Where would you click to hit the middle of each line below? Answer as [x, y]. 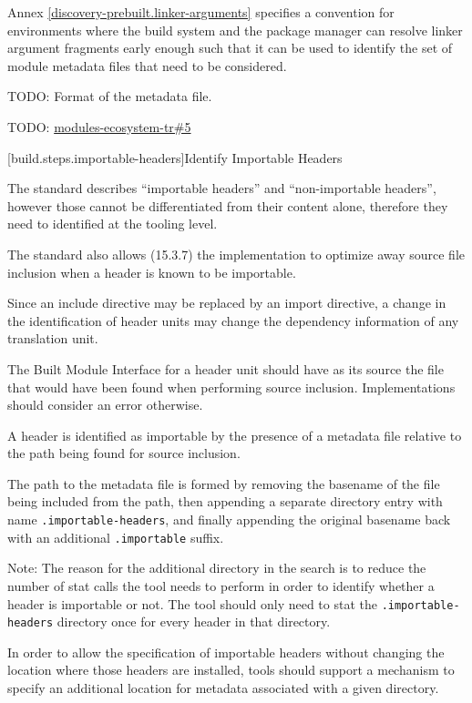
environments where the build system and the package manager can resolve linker [235, 30]
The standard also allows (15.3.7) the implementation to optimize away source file [236, 254]
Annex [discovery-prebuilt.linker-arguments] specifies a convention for [201, 12]
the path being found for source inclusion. [124, 453]
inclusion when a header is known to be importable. [152, 272]
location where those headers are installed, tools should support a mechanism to [231, 670]
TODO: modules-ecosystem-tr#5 [99, 126]
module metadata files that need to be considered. [147, 65]
